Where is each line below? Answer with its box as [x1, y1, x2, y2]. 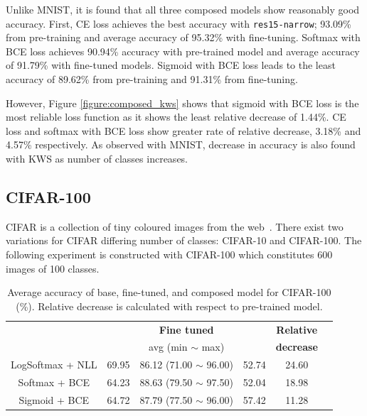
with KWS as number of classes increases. [6, 151, 188, 165]
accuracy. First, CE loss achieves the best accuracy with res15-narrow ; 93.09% [6, 16, 351, 31]
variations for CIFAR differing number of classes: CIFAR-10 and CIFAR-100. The [6, 233, 362, 248]
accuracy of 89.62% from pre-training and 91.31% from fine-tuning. [6, 72, 298, 87]
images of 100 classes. [6, 261, 100, 275]
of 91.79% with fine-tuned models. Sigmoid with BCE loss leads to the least [6, 58, 336, 72]
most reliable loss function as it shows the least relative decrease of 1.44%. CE [6, 109, 346, 124]
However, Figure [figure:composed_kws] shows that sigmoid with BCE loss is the [6, 95, 359, 110]
